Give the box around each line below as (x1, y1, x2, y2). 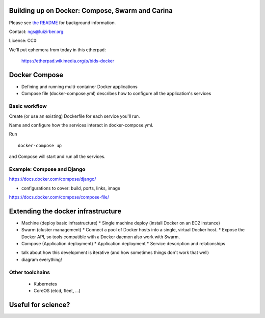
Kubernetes (33, 281, 57, 286)
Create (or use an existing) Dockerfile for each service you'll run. (9, 113, 140, 119)
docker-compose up (18, 143, 62, 148)
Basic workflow (9, 103, 47, 110)
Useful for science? (9, 301, 71, 309)
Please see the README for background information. (9, 20, 116, 26)
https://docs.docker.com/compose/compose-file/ (9, 194, 109, 200)
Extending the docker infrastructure (9, 207, 122, 215)
